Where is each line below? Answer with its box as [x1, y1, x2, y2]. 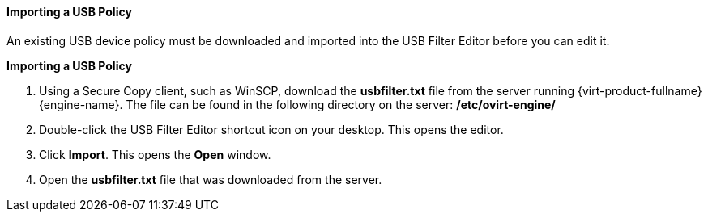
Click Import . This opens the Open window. [39, 147, 271, 161]
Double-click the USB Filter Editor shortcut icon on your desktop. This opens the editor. [39, 122, 504, 136]
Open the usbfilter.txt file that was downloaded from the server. [39, 172, 382, 187]
